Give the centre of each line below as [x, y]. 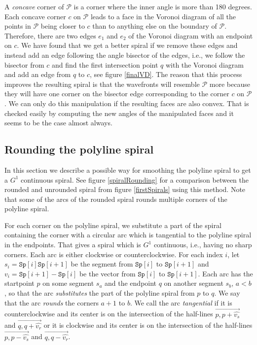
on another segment [194, 283]
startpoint [19, 283]
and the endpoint [131, 283]
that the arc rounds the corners [52, 302]
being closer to [63, 26]
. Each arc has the [225, 273]
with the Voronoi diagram [204, 64]
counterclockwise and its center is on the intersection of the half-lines [109, 314]
